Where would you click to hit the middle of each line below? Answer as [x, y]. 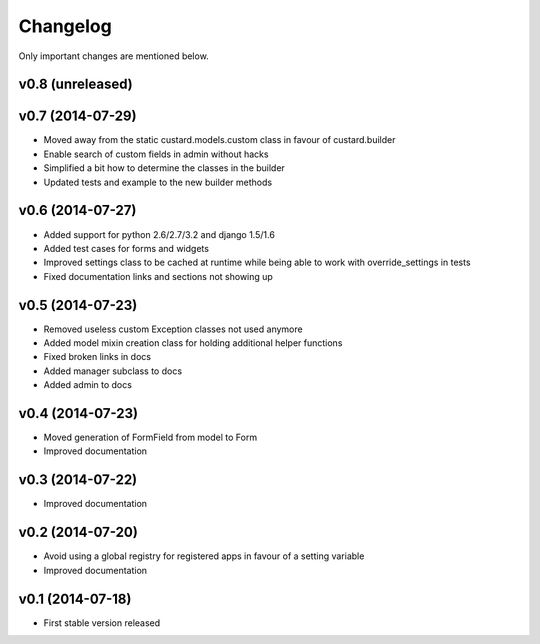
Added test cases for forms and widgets [126, 248]
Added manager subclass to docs [113, 371]
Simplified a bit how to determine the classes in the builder [164, 168]
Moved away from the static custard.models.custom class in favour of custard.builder [219, 140]
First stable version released [102, 622]
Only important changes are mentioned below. [113, 56]
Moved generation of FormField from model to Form [150, 437]
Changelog [65, 26]
